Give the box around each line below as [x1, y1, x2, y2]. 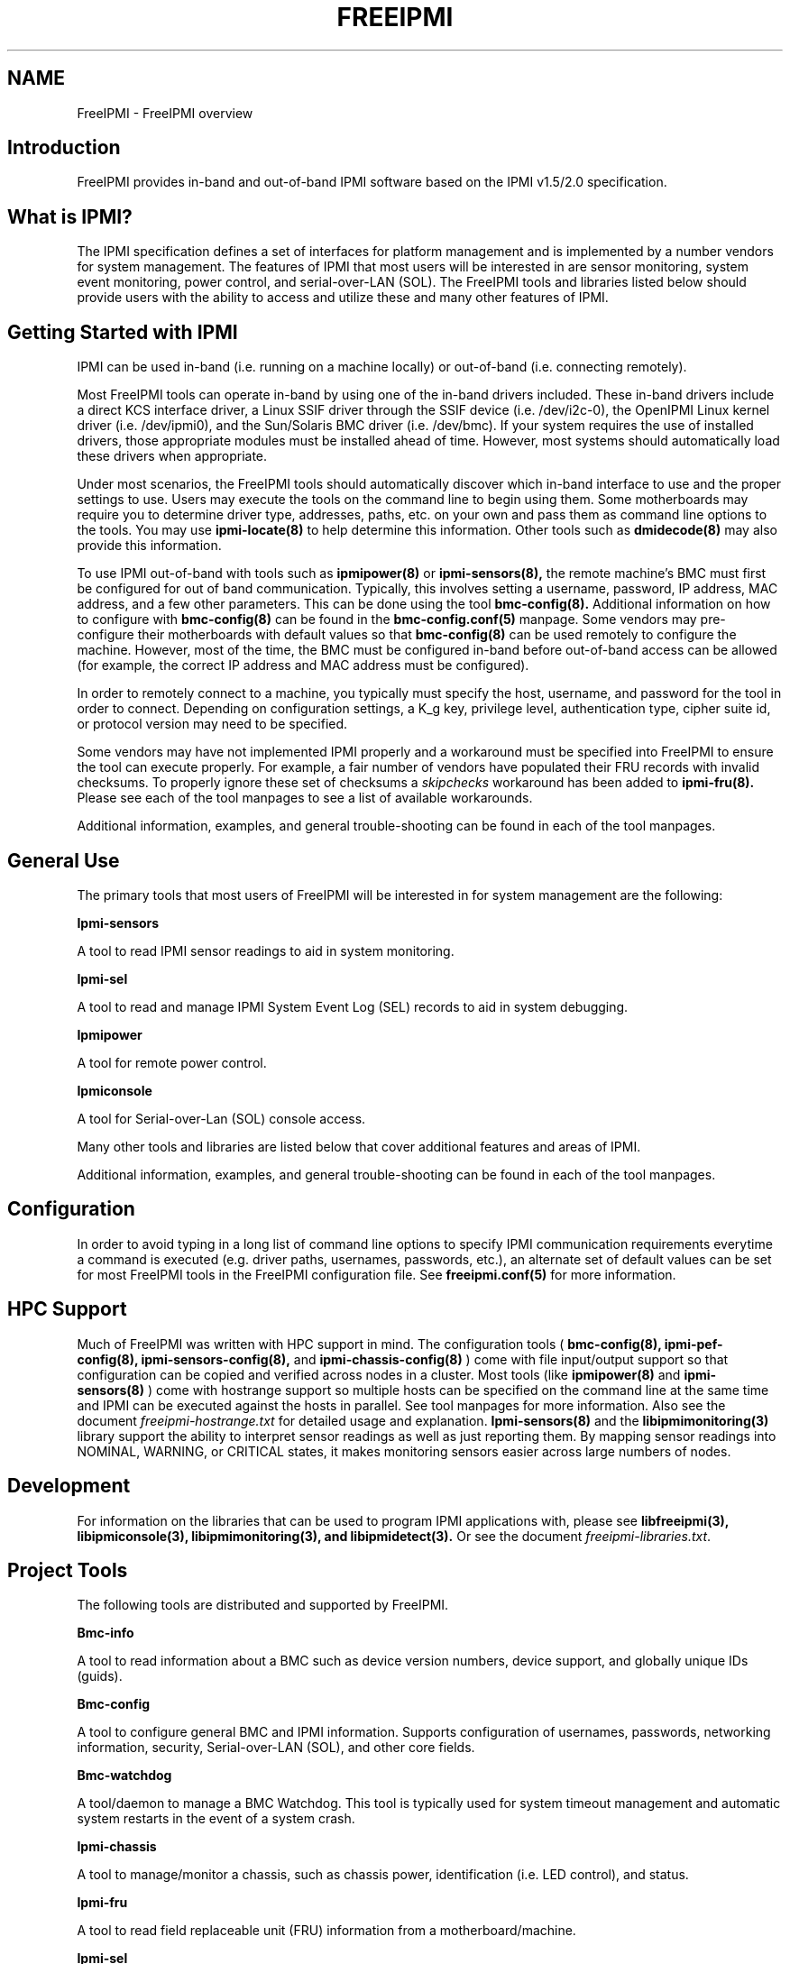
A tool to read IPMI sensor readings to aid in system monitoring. [77, 942, 455, 959]
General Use [7, 849, 120, 872]
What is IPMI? [7, 205, 133, 228]
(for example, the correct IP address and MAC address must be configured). [77, 657, 529, 674]
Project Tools [7, 1558, 128, 1582]
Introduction [7, 136, 121, 160]
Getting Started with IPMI [7, 320, 238, 344]
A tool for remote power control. [77, 1054, 267, 1070]
